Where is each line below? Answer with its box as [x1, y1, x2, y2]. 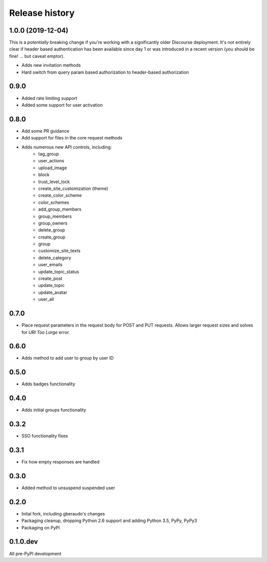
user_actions [38, 158, 64, 164]
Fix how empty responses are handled [21, 459, 100, 465]
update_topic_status [38, 269, 79, 275]
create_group [38, 234, 66, 240]
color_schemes [38, 199, 69, 205]
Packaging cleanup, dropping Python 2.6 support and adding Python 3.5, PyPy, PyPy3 [21, 517, 197, 524]
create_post [38, 276, 63, 281]
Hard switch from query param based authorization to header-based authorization [21, 69, 189, 75]
